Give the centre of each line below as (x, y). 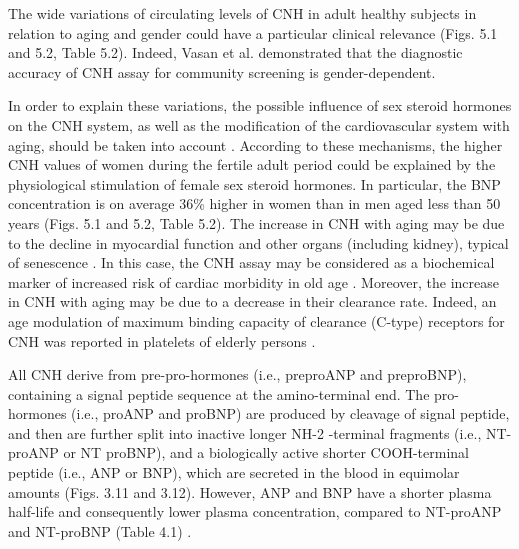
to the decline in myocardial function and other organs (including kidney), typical (258, 242)
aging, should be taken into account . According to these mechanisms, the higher (255, 144)
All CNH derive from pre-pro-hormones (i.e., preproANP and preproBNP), (237, 374)
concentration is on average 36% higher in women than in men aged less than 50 (254, 203)
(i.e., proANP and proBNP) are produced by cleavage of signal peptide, (290, 413)
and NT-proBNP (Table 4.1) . (100, 530)
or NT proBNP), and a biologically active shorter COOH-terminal (266, 452)
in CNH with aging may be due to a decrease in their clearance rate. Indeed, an (252, 301)
